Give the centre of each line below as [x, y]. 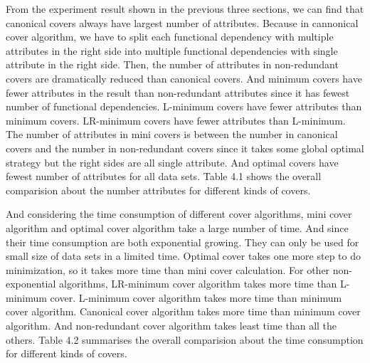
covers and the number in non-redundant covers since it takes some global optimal [185, 148]
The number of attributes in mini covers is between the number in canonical [172, 134]
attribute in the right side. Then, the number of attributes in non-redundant [172, 64]
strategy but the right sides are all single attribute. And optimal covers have [172, 162]
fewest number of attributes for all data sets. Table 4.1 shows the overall [164, 176]
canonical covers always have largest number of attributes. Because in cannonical [182, 22]
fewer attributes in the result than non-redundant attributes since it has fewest [178, 92]
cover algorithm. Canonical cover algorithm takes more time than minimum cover [183, 311]
